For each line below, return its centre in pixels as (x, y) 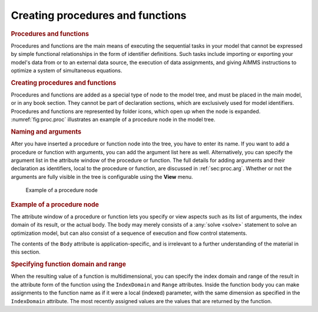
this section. (26, 252)
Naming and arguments (46, 131)
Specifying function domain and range (69, 264)
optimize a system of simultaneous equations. (67, 70)
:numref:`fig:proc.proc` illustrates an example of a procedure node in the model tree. (113, 120)
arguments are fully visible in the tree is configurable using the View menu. (102, 177)
